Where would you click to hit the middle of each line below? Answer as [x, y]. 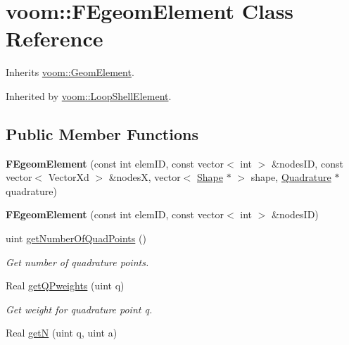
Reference [55, 38]
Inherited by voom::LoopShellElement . [89, 95]
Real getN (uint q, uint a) [62, 333]
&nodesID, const [307, 163]
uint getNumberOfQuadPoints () [76, 238]
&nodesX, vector [145, 177]
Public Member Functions [102, 133]
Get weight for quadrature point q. [79, 309]
